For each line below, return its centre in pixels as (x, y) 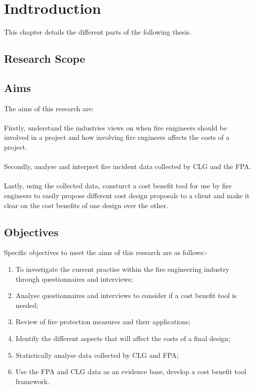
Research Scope (45, 59)
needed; (27, 305)
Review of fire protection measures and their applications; (103, 322)
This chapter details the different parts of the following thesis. (98, 32)
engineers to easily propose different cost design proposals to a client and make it (127, 195)
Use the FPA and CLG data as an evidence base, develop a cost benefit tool (131, 371)
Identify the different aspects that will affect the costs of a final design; (123, 338)
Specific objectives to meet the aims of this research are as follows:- (106, 252)
